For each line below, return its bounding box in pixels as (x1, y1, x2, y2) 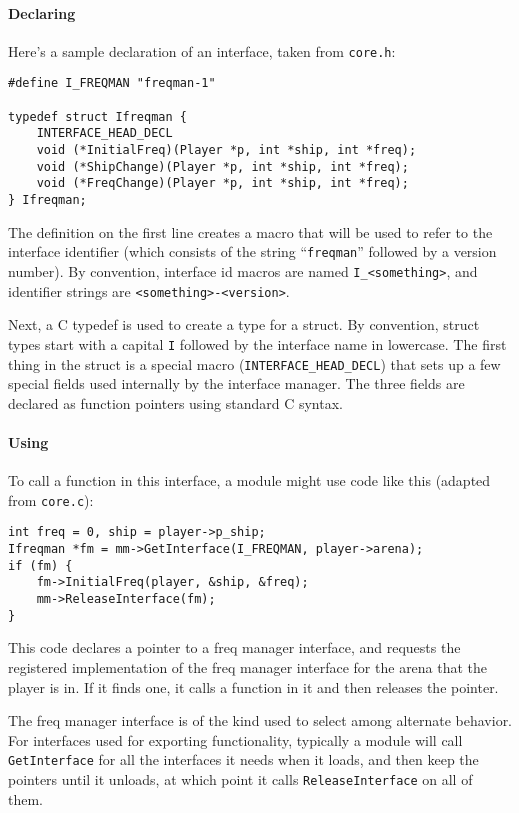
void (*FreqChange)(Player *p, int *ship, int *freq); (36, 176, 409, 191)
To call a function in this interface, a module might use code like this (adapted (8, 470, 491, 491)
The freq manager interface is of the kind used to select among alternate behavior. (8, 710, 513, 731)
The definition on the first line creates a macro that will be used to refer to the (8, 221, 493, 242)
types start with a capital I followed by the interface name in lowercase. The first (8, 333, 507, 354)
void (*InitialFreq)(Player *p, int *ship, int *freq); (36, 143, 417, 158)
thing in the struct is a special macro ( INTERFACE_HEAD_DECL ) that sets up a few (8, 353, 501, 374)
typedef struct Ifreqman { (8, 109, 187, 124)
